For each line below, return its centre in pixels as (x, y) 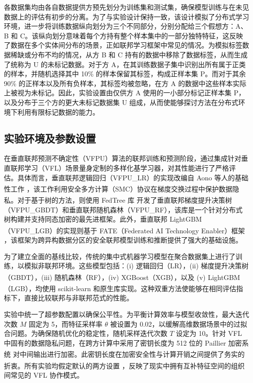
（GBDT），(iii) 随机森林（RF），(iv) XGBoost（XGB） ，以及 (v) (105, 277)
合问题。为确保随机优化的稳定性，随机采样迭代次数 (86, 333)
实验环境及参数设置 (50, 138)
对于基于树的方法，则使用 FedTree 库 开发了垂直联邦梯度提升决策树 (125, 200)
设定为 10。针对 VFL (209, 333)
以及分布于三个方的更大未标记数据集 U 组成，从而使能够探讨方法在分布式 (121, 102)
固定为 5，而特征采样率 (65, 323)
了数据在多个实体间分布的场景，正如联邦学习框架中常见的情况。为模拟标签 (123, 45)
